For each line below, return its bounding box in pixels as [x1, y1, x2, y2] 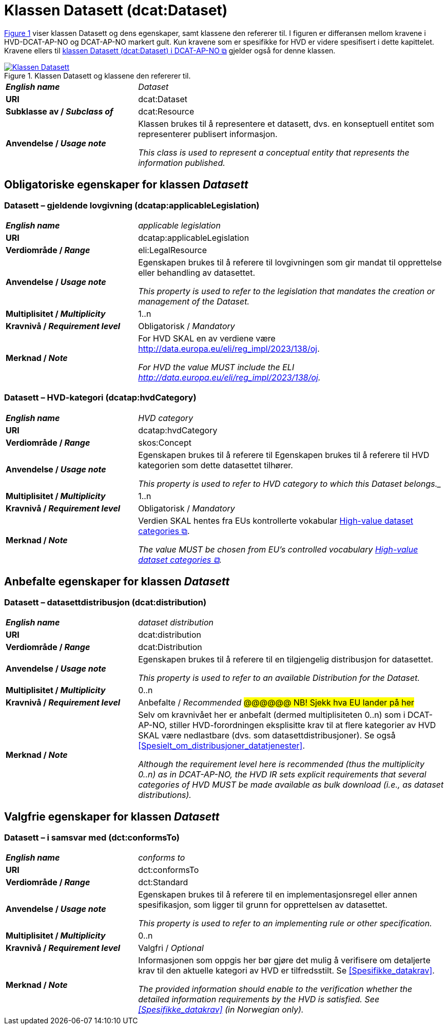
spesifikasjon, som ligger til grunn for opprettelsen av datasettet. [138, 900, 387, 910]
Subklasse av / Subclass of [6, 106, 113, 117]
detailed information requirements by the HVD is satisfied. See [138, 994, 380, 1005]
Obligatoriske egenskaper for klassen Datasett [4, 178, 248, 192]
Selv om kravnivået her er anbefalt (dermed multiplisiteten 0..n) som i [138, 709, 405, 720]
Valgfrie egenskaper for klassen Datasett [4, 810, 220, 824]
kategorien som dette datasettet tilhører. [138, 460, 293, 470]
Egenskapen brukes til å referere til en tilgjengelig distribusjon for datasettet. [138, 654, 434, 664]
